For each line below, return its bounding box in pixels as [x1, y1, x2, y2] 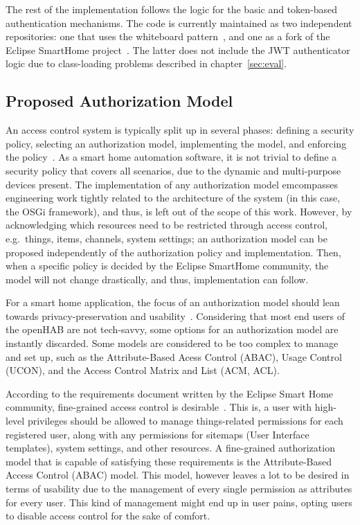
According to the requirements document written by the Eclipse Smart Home [6, 386, 334, 400]
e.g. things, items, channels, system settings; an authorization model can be [6, 231, 327, 245]
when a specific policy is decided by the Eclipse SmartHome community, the [6, 258, 329, 273]
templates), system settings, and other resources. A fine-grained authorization [6, 441, 335, 455]
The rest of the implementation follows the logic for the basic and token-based [6, 2, 338, 16]
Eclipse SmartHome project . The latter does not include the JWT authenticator [6, 42, 350, 57]
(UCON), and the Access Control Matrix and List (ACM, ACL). [6, 363, 280, 377]
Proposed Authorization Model [6, 90, 233, 112]
